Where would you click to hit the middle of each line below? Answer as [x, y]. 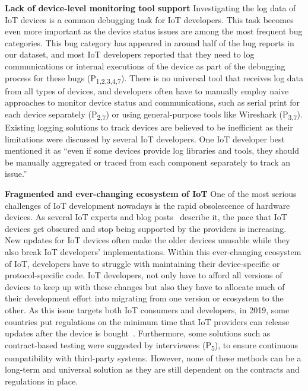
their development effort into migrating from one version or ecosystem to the [144, 298]
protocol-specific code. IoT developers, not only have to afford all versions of [144, 275]
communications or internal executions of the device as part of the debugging [145, 66]
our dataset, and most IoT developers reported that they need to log [130, 54]
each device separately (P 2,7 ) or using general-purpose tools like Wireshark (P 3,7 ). [154, 115]
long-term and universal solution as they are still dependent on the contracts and [152, 369]
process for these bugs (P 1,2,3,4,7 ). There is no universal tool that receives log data [154, 78]
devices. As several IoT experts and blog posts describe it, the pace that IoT [146, 217]
